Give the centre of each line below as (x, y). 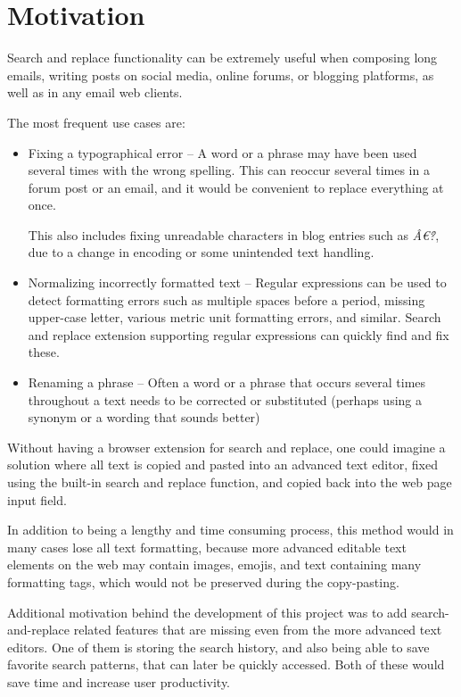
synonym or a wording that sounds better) (144, 417)
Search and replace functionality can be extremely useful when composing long (222, 58)
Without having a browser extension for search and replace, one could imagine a (226, 447)
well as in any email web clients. (95, 92)
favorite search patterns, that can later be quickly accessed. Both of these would (226, 664)
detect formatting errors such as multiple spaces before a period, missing (226, 299)
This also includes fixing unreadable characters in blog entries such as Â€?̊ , (234, 234)
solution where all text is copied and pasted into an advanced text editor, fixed (222, 465)
